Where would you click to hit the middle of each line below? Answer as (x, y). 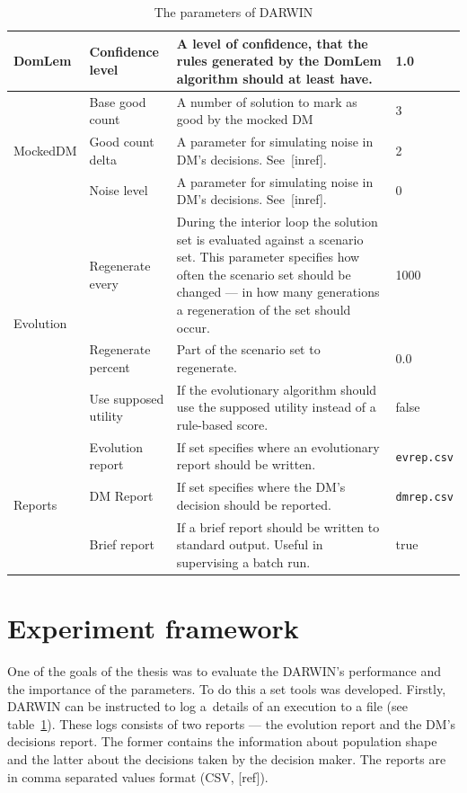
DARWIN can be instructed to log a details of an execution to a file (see (207, 706)
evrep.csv (424, 457)
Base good (118, 101)
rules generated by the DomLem (279, 61)
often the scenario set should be (264, 274)
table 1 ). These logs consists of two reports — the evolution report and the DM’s (232, 723)
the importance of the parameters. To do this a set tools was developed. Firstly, (227, 688)
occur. (193, 327)
